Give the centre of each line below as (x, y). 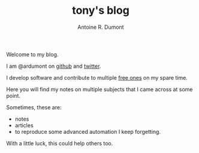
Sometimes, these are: (34, 107)
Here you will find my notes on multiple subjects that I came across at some (99, 89)
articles (24, 125)
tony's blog (101, 10)
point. (13, 95)
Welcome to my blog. (32, 54)
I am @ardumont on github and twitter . (54, 66)
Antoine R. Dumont (101, 27)
